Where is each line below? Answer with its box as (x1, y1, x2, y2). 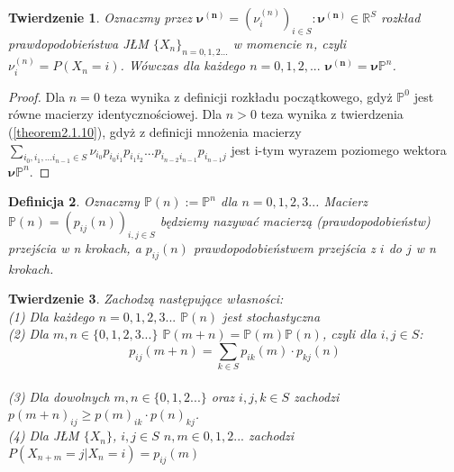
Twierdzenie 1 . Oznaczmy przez (8, 8, 193, 26)
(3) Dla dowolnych (8, 386, 110, 405)
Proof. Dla (8, 86, 66, 105)
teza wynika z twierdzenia (260, 104, 404, 123)
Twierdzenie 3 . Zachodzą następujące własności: (8, 289, 284, 308)
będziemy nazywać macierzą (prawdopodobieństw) (159, 212, 431, 230)
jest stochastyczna (222, 306, 321, 325)
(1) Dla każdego (8, 306, 95, 325)
